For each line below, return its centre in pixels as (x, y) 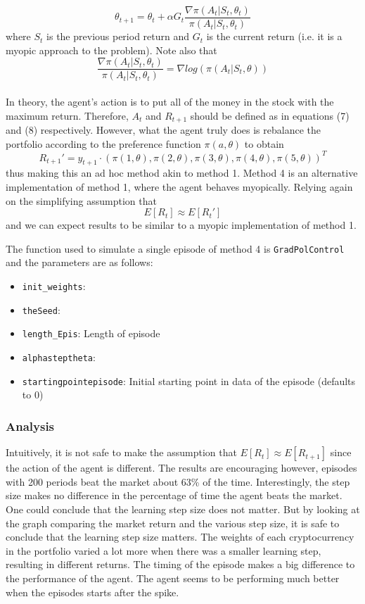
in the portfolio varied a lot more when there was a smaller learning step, (164, 550)
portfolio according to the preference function (103, 143)
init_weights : (54, 286)
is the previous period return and (118, 36)
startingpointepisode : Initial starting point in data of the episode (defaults (189, 380)
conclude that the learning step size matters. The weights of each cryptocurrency (180, 537)
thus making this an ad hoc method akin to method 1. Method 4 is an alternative (182, 173)
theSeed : (41, 309)
